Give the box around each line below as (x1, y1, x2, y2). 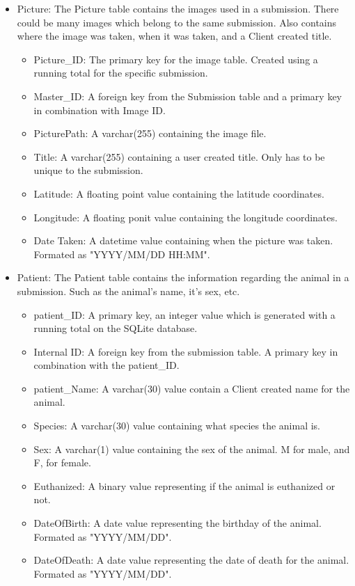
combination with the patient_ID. (33, 358, 180, 372)
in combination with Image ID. (33, 102, 166, 117)
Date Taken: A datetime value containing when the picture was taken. (33, 233, 333, 248)
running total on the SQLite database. (33, 321, 198, 335)
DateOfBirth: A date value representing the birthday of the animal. (33, 516, 322, 530)
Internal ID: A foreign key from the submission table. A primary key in (33, 344, 338, 358)
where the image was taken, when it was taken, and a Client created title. (17, 29, 332, 43)
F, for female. (33, 455, 91, 470)
